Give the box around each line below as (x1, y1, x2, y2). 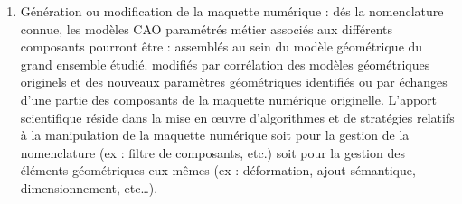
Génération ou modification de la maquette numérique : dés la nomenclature (20, 2, 444, 20)
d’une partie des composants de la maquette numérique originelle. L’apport (20, 89, 438, 108)
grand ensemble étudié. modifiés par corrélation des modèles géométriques (20, 54, 430, 73)
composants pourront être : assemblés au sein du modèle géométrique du (20, 37, 423, 56)
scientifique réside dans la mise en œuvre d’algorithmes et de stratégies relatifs (20, 107, 455, 126)
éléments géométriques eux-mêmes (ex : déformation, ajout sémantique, (20, 161, 416, 180)
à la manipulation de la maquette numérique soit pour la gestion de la (20, 125, 410, 144)
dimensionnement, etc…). (20, 178, 158, 197)
